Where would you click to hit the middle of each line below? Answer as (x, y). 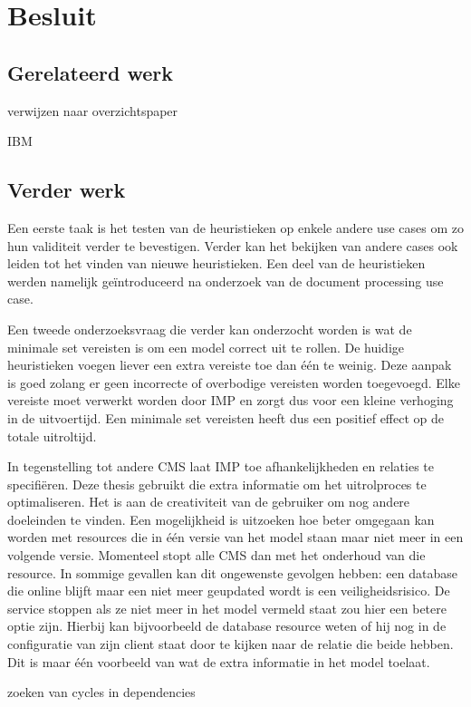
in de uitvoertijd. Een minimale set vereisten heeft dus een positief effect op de (226, 417)
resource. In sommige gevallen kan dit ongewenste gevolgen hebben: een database (232, 572)
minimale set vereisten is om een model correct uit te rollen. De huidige (206, 347)
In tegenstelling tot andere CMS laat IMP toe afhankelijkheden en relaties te (221, 466)
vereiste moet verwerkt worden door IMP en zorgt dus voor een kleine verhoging (231, 400)
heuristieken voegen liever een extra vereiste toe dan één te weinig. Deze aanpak (230, 365)
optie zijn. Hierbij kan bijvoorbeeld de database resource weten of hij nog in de (227, 626)
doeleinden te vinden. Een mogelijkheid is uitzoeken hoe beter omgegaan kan (221, 519)
